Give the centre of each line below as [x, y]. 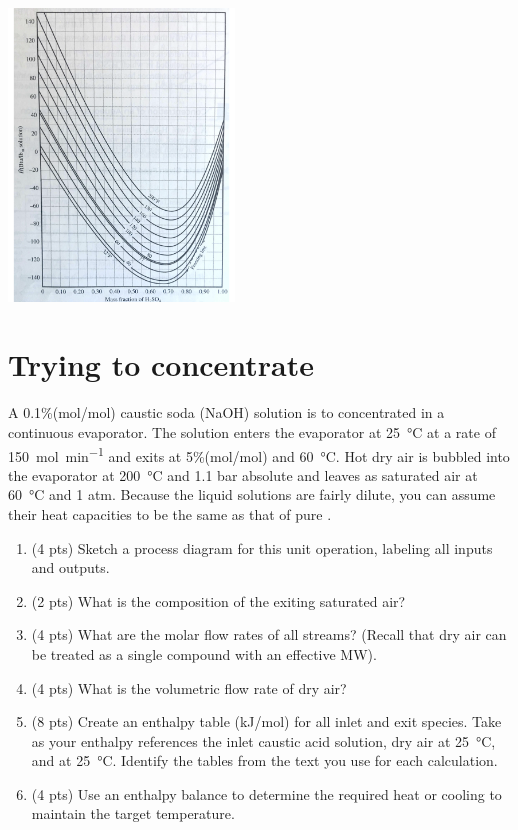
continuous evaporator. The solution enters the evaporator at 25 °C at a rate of [252, 431]
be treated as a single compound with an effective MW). [204, 653]
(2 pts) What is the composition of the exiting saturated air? [218, 600]
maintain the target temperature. [133, 813]
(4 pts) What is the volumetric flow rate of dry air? [189, 687]
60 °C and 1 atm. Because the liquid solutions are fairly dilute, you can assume [252, 494]
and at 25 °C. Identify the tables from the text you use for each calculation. [264, 760]
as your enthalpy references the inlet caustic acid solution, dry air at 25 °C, [263, 740]
